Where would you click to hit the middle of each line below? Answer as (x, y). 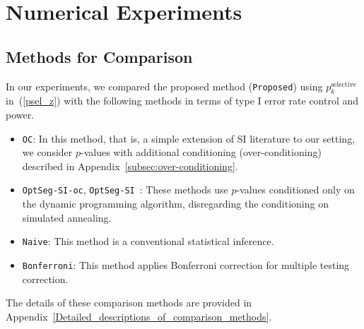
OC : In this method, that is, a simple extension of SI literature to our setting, (189, 138)
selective (344, 84)
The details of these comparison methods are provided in (129, 303)
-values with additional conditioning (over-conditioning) (201, 152)
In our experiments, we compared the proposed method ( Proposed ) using (164, 86)
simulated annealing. (67, 217)
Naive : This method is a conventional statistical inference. (148, 241)
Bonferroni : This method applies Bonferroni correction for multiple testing (186, 264)
